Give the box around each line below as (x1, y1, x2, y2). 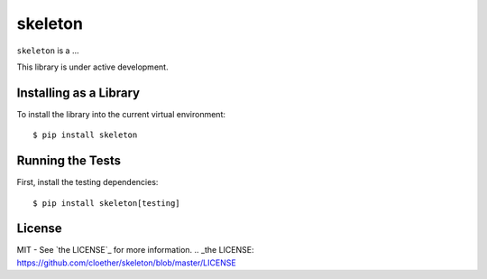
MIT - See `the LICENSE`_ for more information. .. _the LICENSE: (16, 245, 254, 256)
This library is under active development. (16, 61, 169, 72)
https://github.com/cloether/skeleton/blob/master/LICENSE (16, 257, 236, 268)
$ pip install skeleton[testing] (32, 198, 180, 208)
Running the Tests (16, 153, 122, 169)
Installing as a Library (16, 85, 140, 100)
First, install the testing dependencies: (16, 177, 159, 188)
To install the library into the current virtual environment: (16, 108, 225, 119)
